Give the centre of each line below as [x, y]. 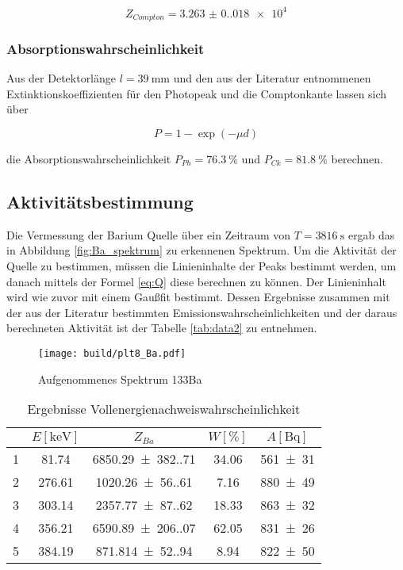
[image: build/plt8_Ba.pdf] [112, 353]
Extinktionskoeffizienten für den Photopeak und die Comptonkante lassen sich [197, 93]
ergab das [371, 234]
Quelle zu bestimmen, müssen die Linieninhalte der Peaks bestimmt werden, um [201, 265]
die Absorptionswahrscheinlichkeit [89, 158]
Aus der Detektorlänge [61, 78]
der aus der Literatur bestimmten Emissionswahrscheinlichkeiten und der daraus [202, 312]
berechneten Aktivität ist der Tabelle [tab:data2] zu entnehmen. [162, 328]
